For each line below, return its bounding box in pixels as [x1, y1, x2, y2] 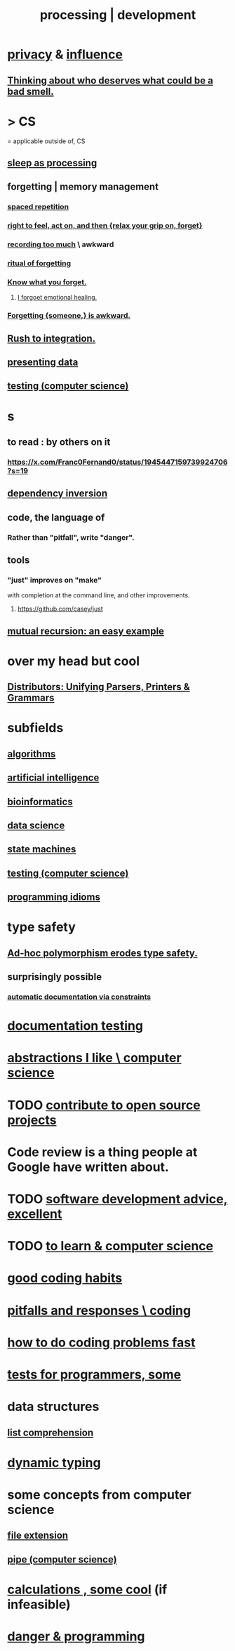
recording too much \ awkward [7, 239, 114, 249]
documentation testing [7, 1018, 144, 1034]
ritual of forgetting [7, 258, 72, 268]
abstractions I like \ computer [7, 1050, 182, 1066]
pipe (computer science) [7, 1553, 117, 1565]
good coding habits [7, 1271, 123, 1286]
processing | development [39, 7, 196, 23]
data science [7, 819, 65, 831]
